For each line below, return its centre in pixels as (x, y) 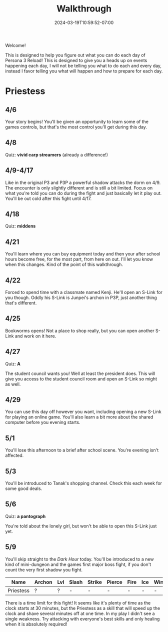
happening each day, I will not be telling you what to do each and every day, (83, 65)
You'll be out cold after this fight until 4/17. (48, 198)
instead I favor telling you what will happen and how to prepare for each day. (84, 71)
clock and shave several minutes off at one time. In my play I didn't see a (80, 613)
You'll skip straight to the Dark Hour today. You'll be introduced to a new (79, 559)
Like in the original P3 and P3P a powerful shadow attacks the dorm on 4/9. (83, 182)
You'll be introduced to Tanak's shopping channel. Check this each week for (84, 483)
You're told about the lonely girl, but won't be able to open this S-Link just (81, 526)
